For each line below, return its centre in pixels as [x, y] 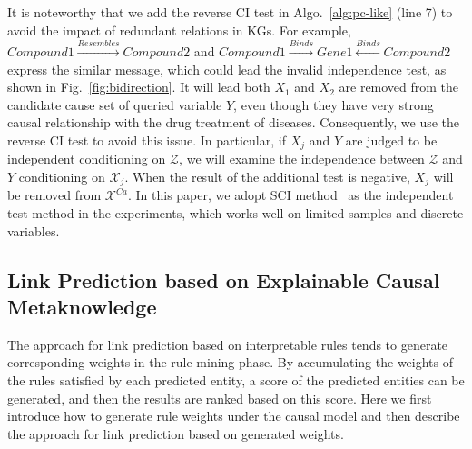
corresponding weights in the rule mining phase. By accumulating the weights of [231, 362]
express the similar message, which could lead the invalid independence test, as [227, 69]
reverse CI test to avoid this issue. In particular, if [147, 140]
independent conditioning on [87, 159]
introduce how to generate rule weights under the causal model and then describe [234, 416]
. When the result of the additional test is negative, [267, 176]
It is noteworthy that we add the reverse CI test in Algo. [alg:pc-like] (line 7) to [230, 12]
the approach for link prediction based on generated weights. [176, 433]
